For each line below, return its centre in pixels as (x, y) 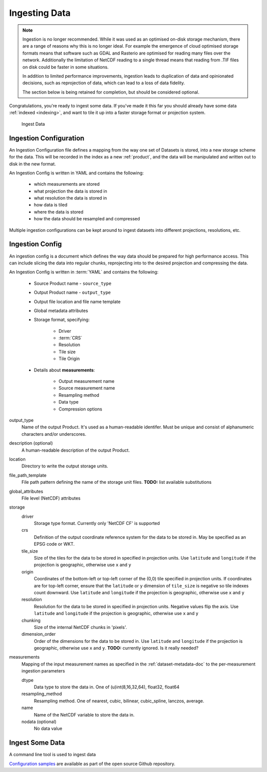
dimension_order (39, 634)
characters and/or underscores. (54, 434)
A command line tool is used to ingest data (52, 755)
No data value (48, 728)
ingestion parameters (43, 671)
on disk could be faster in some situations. (66, 67)
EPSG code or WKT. (54, 544)
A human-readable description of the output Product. (76, 450)
